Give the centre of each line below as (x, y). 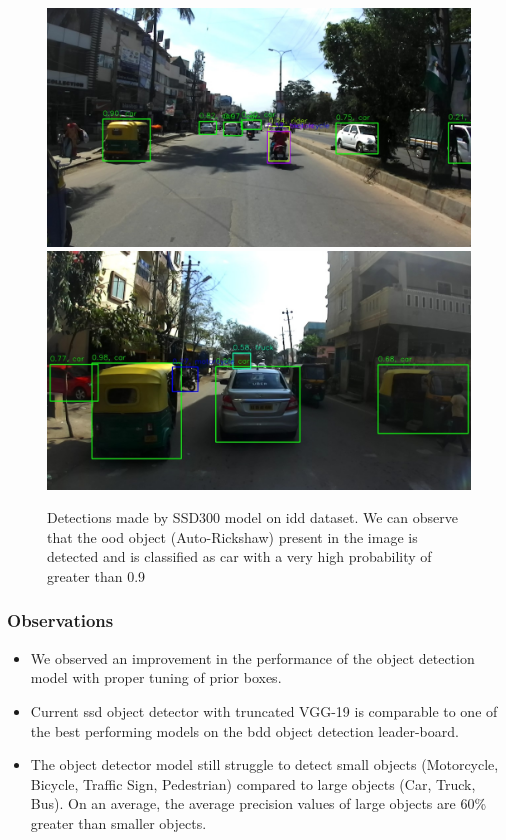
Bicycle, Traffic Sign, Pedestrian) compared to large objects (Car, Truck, (253, 783)
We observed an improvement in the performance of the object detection (252, 657)
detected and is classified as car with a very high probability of (239, 556)
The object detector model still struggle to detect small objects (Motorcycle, (264, 764)
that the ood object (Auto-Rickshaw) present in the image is (232, 536)
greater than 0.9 (96, 575)
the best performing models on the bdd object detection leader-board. (244, 730)
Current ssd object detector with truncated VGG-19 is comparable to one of (264, 710)
